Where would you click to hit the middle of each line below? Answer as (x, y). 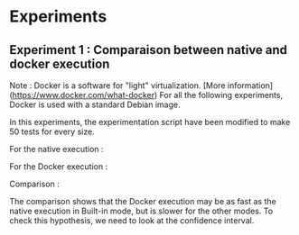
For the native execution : (56, 149)
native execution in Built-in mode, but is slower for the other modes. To (141, 211)
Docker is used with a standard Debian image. (95, 104)
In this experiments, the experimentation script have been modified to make (150, 122)
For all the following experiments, (221, 95)
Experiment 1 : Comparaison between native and (148, 50)
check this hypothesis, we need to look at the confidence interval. (132, 221)
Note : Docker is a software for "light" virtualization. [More (117, 86)
